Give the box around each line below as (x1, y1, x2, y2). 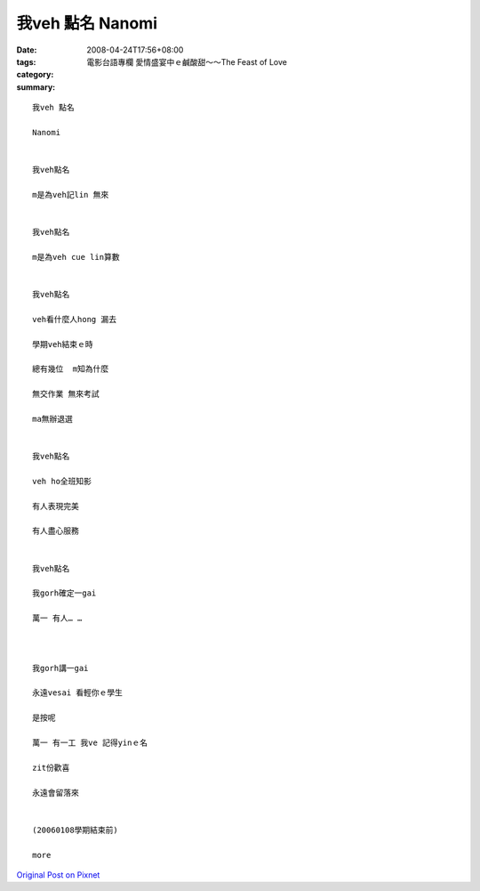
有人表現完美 (32, 501, 79, 511)
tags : (16, 56, 36, 67)
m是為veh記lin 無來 (32, 190, 109, 199)
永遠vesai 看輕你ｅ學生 (32, 688, 124, 698)
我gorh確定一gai (32, 588, 97, 598)
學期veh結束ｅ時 (32, 339, 93, 349)
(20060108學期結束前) (32, 824, 119, 835)
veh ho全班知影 (32, 476, 92, 486)
